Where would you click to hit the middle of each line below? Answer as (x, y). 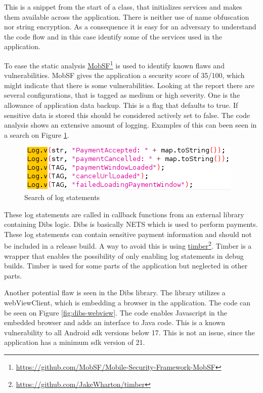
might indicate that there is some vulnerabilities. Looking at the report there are (129, 85)
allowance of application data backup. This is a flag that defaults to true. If (121, 105)
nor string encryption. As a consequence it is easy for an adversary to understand (130, 27)
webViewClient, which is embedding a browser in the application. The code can (127, 302)
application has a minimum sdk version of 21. (75, 342)
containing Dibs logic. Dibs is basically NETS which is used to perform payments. (131, 224)
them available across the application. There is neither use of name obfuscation (127, 16)
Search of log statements (62, 197)
